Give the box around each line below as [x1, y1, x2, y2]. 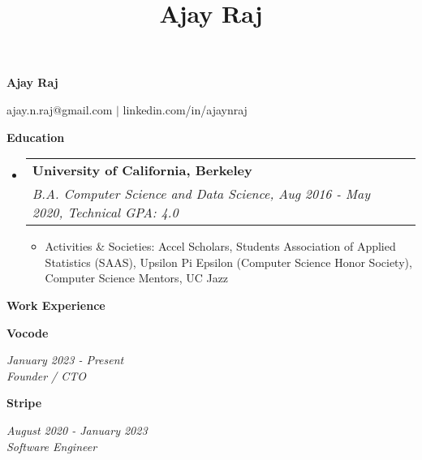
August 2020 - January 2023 [6, 421, 148, 438]
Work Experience [6, 296, 105, 313]
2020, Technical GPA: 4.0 [32, 203, 179, 222]
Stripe [6, 394, 42, 411]
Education [6, 128, 65, 145]
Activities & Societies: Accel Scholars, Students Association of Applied [45, 238, 396, 255]
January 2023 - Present [6, 351, 124, 368]
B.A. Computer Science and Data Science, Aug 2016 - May [32, 184, 371, 204]
